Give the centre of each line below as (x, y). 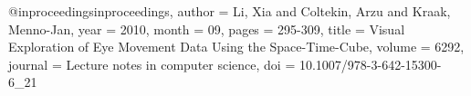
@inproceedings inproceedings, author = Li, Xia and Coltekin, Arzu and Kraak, (230, 11)
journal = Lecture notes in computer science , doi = (152, 64)
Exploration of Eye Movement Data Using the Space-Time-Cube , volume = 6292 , (236, 47)
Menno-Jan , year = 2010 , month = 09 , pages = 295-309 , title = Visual (207, 29)
